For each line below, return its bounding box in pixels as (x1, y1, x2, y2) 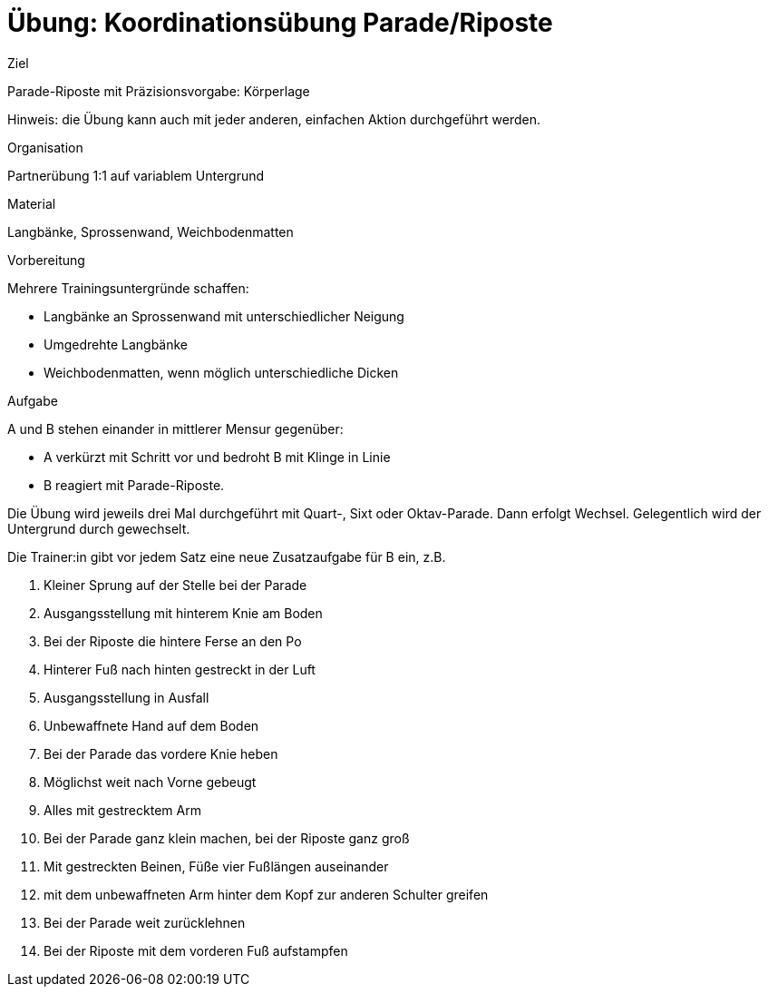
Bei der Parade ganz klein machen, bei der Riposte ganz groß (44, 830, 410, 846)
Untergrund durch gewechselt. (7, 520, 190, 536)
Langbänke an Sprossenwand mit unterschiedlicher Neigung (44, 308, 404, 324)
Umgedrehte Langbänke (44, 336, 189, 352)
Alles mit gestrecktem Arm (44, 802, 201, 818)
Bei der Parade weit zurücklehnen (44, 914, 246, 930)
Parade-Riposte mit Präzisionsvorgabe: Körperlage (7, 83, 310, 99)
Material (7, 195, 56, 212)
